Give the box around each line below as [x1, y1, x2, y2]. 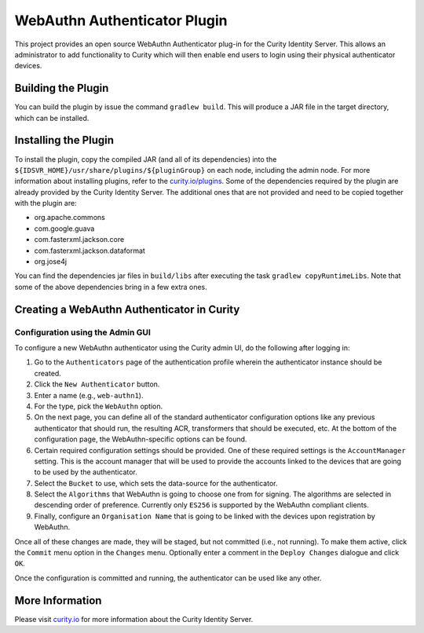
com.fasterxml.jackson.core [34, 235, 125, 244]
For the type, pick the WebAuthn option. [34, 401, 163, 411]
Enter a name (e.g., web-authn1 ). [34, 390, 144, 400]
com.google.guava [34, 224, 95, 233]
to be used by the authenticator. [34, 467, 137, 477]
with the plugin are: [14, 199, 78, 208]
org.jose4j [34, 257, 67, 266]
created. [34, 368, 62, 378]
